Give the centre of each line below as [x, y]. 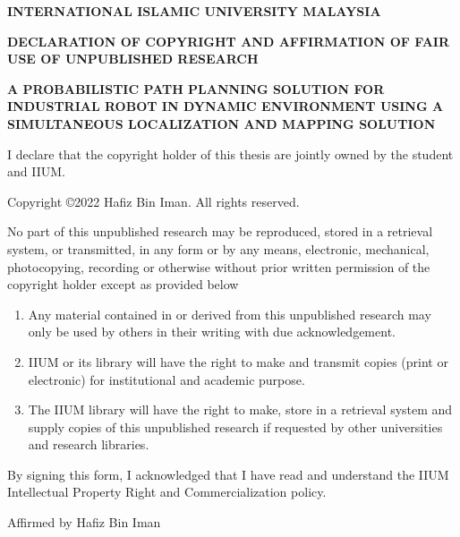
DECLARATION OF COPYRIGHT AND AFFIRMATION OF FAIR [229, 41]
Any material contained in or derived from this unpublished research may [230, 314]
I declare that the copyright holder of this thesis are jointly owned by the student [230, 153]
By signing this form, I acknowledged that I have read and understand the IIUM [228, 474]
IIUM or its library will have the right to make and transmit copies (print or [238, 361]
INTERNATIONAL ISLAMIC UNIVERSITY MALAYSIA [194, 11]
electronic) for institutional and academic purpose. [166, 379]
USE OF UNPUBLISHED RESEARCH [133, 59]
